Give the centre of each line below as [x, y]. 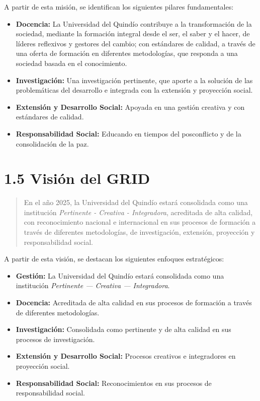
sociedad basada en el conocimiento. [71, 63]
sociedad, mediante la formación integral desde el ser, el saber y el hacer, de [133, 34]
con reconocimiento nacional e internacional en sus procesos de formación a [140, 222]
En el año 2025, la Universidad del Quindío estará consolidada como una [136, 202]
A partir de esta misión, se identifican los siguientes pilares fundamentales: [119, 7]
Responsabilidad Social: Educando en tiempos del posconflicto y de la [128, 133]
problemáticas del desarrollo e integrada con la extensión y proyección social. [134, 90]
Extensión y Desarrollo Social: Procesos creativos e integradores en [126, 356]
